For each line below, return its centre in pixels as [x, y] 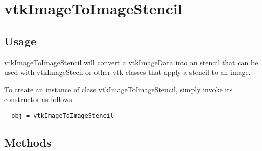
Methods [28, 142]
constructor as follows [38, 99]
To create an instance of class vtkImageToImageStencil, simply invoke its [118, 89]
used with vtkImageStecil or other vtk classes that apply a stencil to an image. [127, 72]
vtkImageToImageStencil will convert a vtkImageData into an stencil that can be [131, 62]
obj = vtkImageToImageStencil [63, 116]
